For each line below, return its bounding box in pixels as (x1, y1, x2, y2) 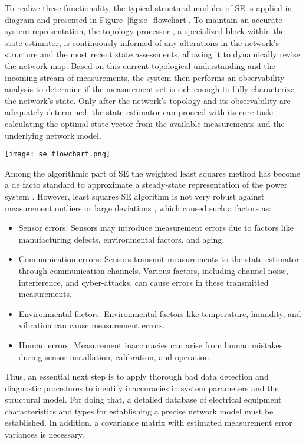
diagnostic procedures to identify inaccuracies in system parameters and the (5, 381, 279, 394)
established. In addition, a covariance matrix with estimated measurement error (5, 416, 292, 429)
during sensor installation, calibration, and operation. (18, 350, 212, 363)
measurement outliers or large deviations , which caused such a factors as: (5, 201, 272, 214)
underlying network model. (5, 129, 101, 141)
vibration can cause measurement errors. (18, 319, 165, 331)
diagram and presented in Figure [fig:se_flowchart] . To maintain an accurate (5, 13, 282, 25)
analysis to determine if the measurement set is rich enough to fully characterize (5, 83, 294, 95)
